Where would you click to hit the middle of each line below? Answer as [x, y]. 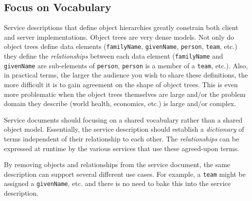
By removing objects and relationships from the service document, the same [117, 164]
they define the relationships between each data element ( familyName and [114, 56]
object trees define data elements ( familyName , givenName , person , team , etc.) [121, 46]
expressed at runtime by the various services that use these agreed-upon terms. [122, 148]
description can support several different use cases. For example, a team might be [125, 174]
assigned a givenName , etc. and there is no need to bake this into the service [117, 183]
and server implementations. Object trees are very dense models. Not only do [119, 37]
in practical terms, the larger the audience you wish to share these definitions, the [126, 75]
